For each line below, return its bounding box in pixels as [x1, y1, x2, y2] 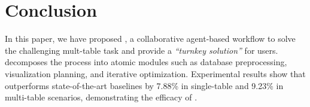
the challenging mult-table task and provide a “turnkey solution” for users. [5, 44, 278, 56]
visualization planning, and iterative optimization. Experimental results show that [5, 67, 306, 80]
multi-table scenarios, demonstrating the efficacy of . [5, 91, 197, 103]
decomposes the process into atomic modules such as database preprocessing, [5, 56, 287, 68]
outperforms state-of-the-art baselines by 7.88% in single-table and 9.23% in [5, 79, 284, 91]
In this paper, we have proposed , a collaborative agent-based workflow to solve [5, 32, 296, 45]
